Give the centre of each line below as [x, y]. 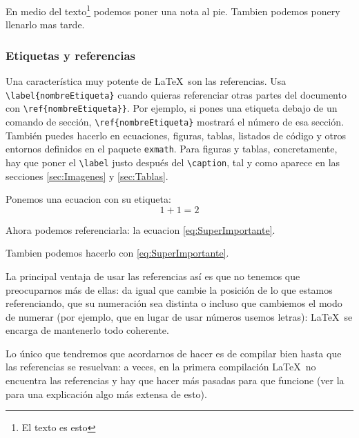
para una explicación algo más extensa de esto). [106, 394]
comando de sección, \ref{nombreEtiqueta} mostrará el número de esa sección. [175, 121]
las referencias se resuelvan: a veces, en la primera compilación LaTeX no [161, 367]
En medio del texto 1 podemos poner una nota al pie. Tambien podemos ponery [173, 10]
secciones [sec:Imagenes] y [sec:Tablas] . [87, 176]
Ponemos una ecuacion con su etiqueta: [88, 199]
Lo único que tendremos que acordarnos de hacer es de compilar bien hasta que [174, 353]
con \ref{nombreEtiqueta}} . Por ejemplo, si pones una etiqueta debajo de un [172, 108]
